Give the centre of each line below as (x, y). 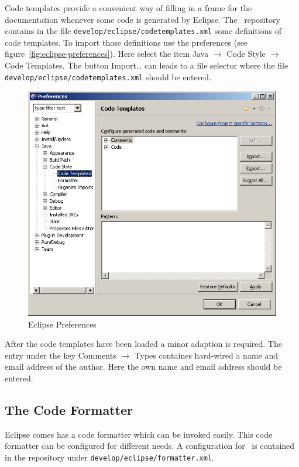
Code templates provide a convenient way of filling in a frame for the (128, 8)
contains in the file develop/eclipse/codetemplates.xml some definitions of (143, 31)
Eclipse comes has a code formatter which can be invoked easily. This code (139, 434)
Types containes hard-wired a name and (206, 355)
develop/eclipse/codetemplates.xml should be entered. (108, 76)
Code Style (246, 54)
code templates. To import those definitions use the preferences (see (126, 42)
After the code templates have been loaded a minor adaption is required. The (143, 344)
